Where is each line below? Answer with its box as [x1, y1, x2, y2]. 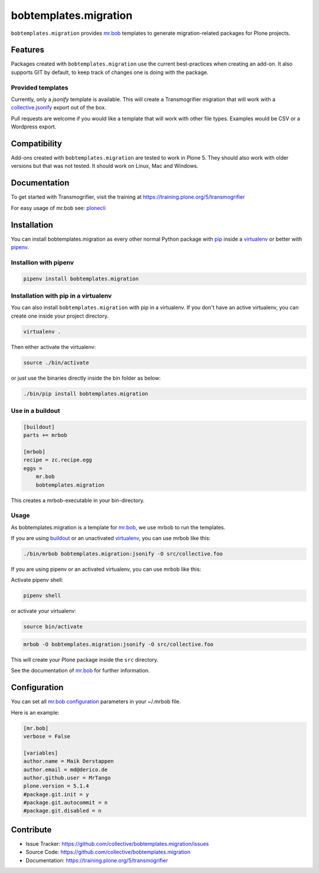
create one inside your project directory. [11, 312, 109, 319]
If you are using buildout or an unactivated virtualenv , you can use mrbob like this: [11, 535, 211, 542]
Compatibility [11, 138, 62, 148]
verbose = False [23, 733, 71, 739]
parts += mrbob [23, 432, 67, 439]
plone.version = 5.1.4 [23, 783, 89, 790]
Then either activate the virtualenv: [11, 343, 96, 350]
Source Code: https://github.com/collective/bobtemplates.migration [25, 849, 191, 856]
